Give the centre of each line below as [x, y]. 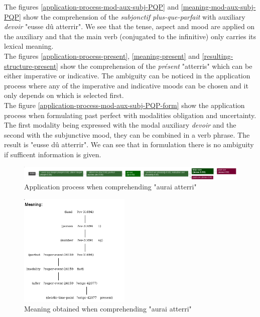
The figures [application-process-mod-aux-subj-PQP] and [92, 7]
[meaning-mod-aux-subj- [218, 7]
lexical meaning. [29, 46]
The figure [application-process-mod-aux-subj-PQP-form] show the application [124, 105]
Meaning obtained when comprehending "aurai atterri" [108, 309]
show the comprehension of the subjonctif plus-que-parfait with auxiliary [134, 16]
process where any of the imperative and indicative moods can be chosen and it [126, 85]
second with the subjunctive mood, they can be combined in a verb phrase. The [127, 134]
